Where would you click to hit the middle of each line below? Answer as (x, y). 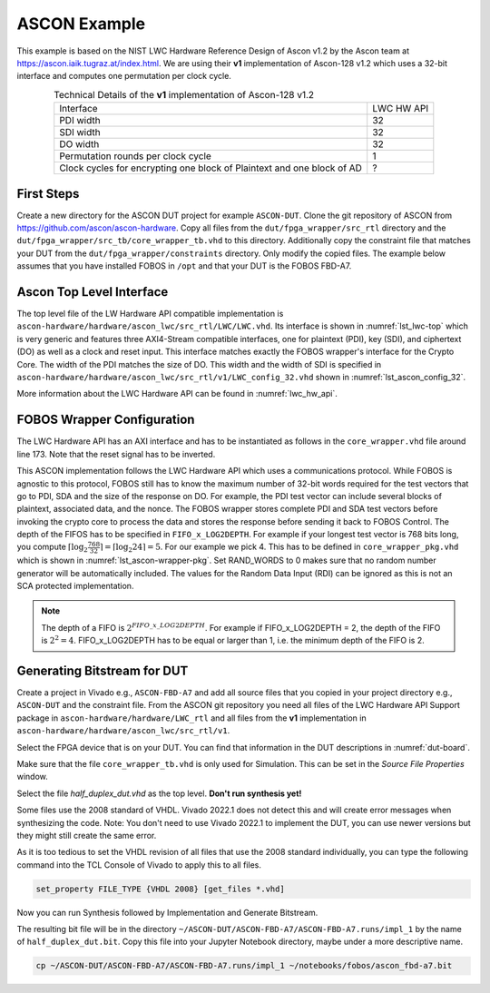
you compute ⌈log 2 (52, 548)
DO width (79, 144)
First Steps (48, 194)
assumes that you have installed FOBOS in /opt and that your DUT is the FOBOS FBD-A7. (184, 266)
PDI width (80, 121)
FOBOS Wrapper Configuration (106, 420)
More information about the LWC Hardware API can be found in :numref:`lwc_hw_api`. (177, 394)
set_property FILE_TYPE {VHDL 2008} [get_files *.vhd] (160, 889)
